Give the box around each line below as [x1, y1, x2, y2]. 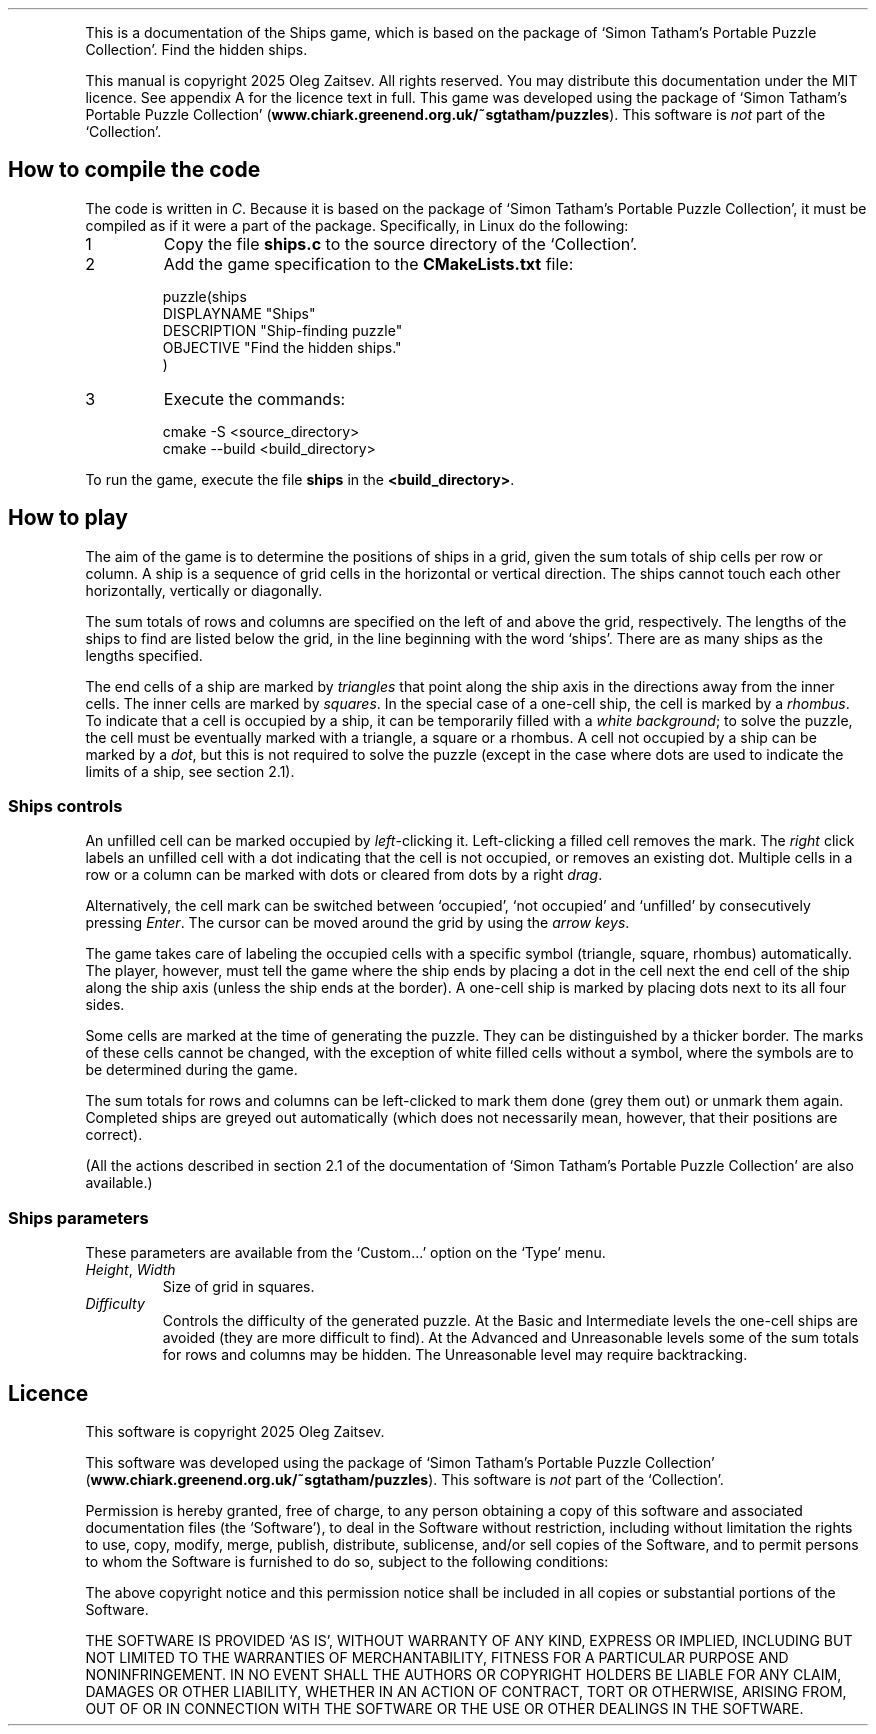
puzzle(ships [162, 287, 247, 305]
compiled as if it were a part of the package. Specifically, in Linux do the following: [85, 216, 629, 234]
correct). [85, 1126, 143, 1144]
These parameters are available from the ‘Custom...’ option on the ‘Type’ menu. [85, 1244, 606, 1262]
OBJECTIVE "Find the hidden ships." [162, 338, 402, 356]
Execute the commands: [163, 388, 346, 409]
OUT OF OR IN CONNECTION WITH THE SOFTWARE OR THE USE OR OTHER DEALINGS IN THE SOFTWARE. [85, 1700, 804, 1718]
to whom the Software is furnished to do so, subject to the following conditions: [85, 1553, 609, 1571]
